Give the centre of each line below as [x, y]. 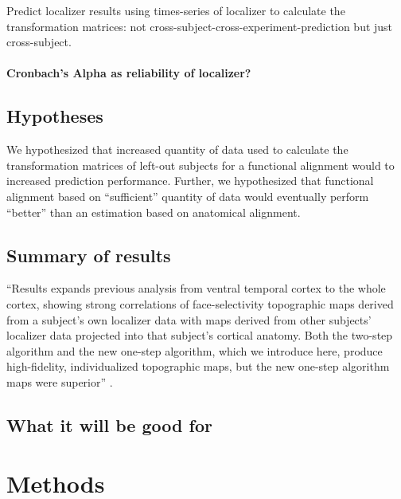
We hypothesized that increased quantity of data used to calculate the [177, 149]
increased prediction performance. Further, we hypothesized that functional [190, 181]
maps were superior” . [60, 381]
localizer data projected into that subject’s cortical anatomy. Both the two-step [200, 335]
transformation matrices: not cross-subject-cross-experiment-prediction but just [200, 26]
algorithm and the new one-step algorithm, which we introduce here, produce [195, 350]
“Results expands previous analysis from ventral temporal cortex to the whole [196, 288]
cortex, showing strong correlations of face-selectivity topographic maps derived [200, 303]
